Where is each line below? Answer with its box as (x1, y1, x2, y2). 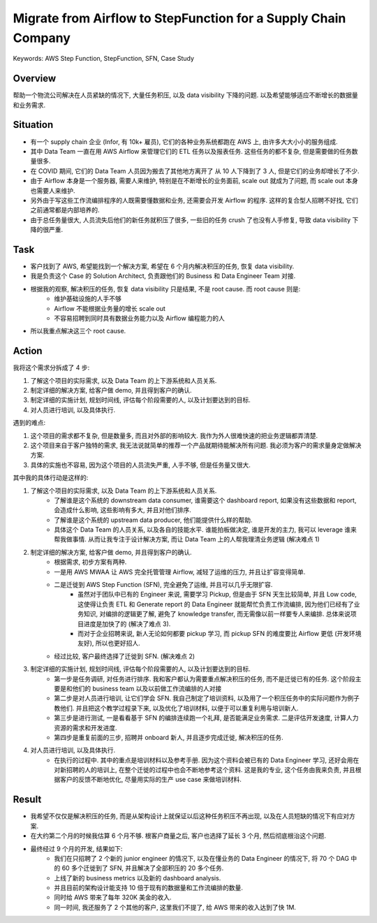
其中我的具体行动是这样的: (13, 474, 89, 482)
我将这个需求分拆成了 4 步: (13, 363, 90, 372)
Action (13, 345, 43, 357)
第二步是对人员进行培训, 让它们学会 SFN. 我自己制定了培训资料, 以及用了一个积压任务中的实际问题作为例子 (54, 694, 360, 702)
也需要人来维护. (30, 186, 76, 195)
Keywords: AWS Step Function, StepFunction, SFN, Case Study (13, 54, 195, 63)
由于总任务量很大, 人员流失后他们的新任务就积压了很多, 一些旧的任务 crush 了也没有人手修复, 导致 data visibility (30, 215, 351, 224)
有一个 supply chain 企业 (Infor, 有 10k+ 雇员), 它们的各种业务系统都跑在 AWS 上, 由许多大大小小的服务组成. (30, 137, 338, 146)
